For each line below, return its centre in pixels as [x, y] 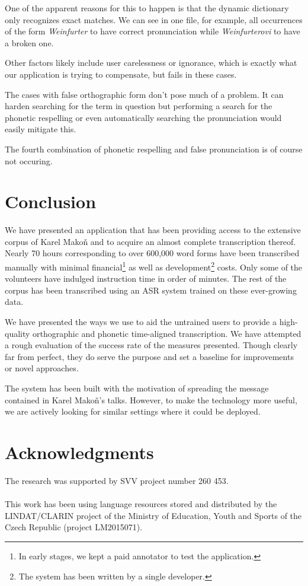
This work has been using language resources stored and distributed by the [141, 504]
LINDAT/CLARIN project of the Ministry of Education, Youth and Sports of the [153, 515]
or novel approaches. [42, 368]
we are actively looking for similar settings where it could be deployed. [133, 411]
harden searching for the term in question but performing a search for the [139, 106]
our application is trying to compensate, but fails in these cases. [121, 74]
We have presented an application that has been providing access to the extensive [153, 230]
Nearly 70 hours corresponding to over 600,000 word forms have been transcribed [152, 253]
